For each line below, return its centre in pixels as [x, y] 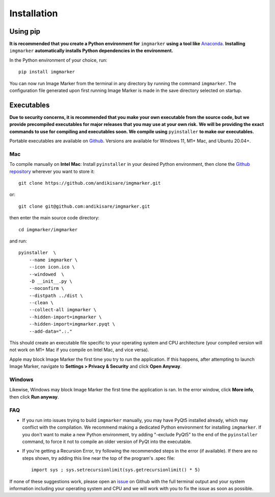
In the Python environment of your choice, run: [58, 60]
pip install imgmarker [47, 72]
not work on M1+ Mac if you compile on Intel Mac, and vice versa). [79, 350]
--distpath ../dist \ [56, 295]
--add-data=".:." [50, 331]
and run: [18, 241]
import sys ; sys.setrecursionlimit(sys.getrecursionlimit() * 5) [116, 470]
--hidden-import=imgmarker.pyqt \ [72, 324]
